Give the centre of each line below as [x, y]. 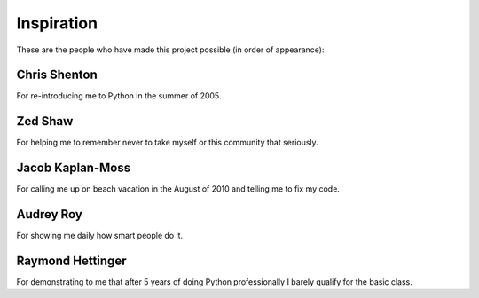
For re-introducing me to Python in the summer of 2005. [119, 96]
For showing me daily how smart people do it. [100, 236]
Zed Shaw [45, 121]
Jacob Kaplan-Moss [74, 168]
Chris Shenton [57, 75]
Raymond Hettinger [71, 260]
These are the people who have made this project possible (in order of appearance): [170, 50]
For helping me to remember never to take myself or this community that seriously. [167, 143]
